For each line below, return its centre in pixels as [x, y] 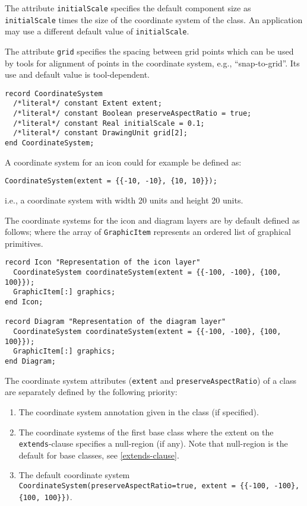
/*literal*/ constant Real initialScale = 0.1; [109, 123]
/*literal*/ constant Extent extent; [88, 104]
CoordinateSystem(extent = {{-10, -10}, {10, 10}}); [111, 181]
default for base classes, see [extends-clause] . [99, 455]
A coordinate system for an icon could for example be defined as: [123, 162]
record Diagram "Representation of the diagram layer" [115, 322]
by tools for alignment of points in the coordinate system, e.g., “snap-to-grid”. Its [152, 63]
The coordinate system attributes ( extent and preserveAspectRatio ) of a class [151, 380]
